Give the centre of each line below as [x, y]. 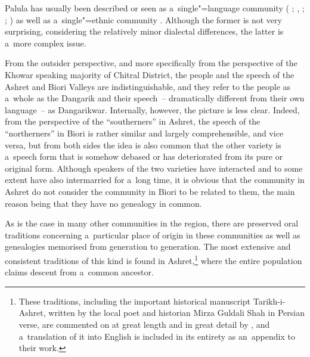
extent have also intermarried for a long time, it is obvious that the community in [155, 180]
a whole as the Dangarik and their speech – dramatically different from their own [155, 98]
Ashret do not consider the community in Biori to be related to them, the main [150, 191]
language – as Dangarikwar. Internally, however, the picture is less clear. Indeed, [152, 109]
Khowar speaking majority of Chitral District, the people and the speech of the [150, 74]
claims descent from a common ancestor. [79, 272]
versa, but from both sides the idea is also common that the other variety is [143, 145]
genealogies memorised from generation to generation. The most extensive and [148, 246]
